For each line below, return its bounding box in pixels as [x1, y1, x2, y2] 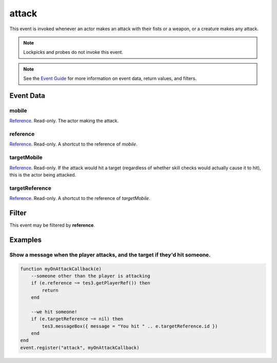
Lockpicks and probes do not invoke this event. [23, 49, 123, 55]
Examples [9, 235, 42, 244]
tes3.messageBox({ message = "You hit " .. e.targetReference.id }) [42, 323, 218, 329]
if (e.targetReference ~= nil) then [31, 316, 123, 322]
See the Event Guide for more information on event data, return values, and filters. [23, 75, 197, 82]
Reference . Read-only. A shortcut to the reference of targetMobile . [9, 195, 151, 201]
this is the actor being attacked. [9, 172, 76, 178]
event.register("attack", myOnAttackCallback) [20, 345, 140, 351]
